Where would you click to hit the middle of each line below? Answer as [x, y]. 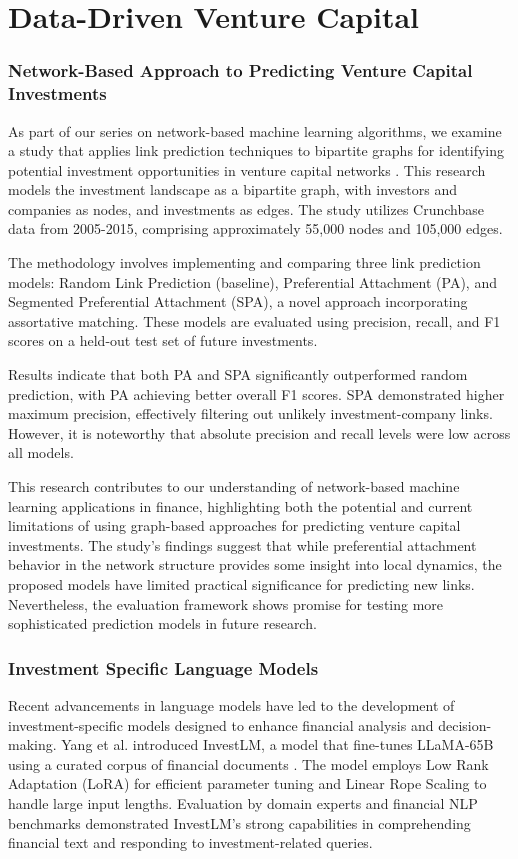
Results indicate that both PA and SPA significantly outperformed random [238, 374]
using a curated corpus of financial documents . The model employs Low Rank [248, 763]
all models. [41, 452]
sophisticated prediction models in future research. [162, 623]
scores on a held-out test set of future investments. [163, 340]
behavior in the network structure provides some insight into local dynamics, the [255, 564]
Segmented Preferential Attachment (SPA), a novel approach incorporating [238, 301]
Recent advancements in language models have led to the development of [231, 704]
